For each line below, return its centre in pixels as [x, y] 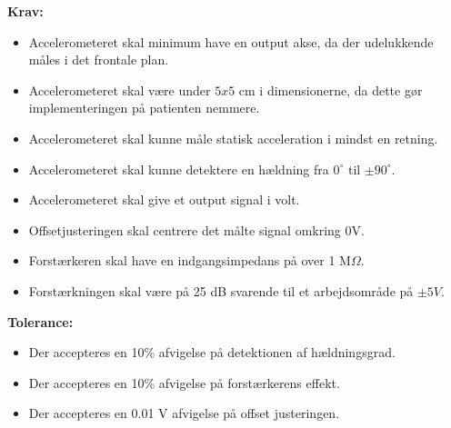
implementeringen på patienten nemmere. [144, 108]
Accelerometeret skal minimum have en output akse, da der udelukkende [231, 41]
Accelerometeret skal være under [120, 90]
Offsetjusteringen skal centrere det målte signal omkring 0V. [196, 229]
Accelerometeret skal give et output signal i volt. [164, 199]
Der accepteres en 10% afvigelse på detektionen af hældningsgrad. [212, 352]
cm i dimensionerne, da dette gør [331, 90]
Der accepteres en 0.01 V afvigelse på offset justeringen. [184, 413]
